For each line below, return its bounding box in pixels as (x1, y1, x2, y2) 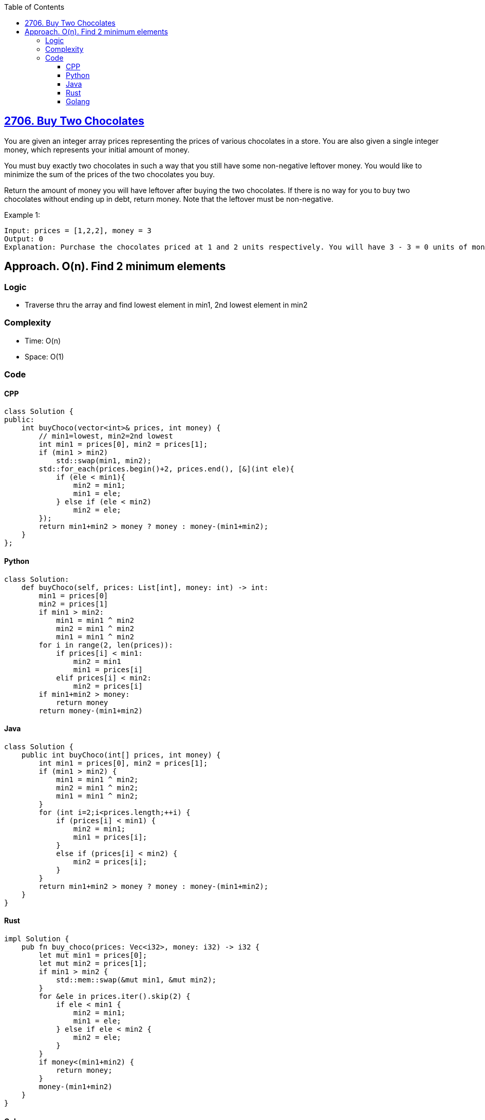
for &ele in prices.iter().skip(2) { (39, 992, 191, 1001)
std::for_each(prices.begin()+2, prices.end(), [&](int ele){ (39, 465, 294, 473)
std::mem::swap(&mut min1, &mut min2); (56, 976, 217, 984)
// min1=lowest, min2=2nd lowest (39, 432, 173, 441)
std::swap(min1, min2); (56, 457, 152, 465)
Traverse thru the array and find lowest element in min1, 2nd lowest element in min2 (25, 300, 308, 310)
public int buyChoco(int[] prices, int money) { (21, 750, 221, 759)
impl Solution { (4, 935, 69, 943)
